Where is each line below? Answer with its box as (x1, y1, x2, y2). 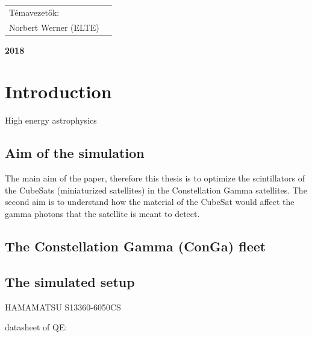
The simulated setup (5, 272, 135, 291)
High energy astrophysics (5, 114, 97, 127)
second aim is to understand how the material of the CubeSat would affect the (5, 195, 295, 208)
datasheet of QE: (5, 321, 67, 333)
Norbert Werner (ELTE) (9, 20, 99, 33)
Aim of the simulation (5, 143, 145, 162)
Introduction (5, 79, 112, 104)
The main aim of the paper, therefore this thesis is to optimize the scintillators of (5, 172, 305, 184)
